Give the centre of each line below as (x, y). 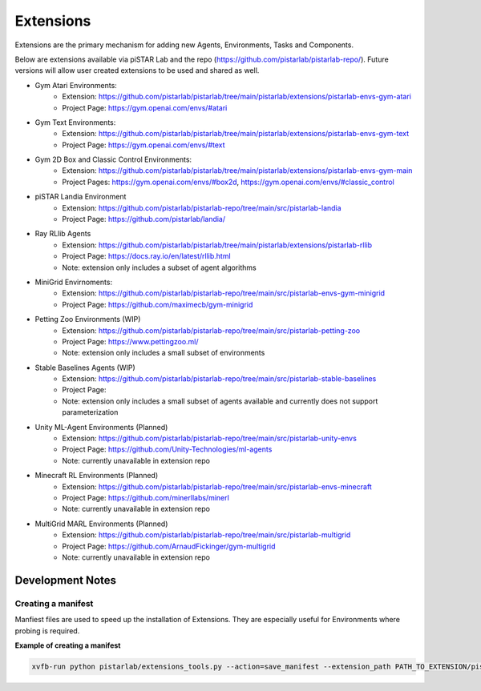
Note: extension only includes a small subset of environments (164, 353)
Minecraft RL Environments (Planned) (97, 476)
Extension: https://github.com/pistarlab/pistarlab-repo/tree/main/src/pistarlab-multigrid (206, 535)
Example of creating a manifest (68, 645)
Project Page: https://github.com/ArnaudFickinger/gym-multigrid (169, 546)
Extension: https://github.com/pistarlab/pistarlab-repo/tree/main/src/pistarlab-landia (202, 207)
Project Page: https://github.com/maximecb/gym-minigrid (158, 304)
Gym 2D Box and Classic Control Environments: (113, 159)
